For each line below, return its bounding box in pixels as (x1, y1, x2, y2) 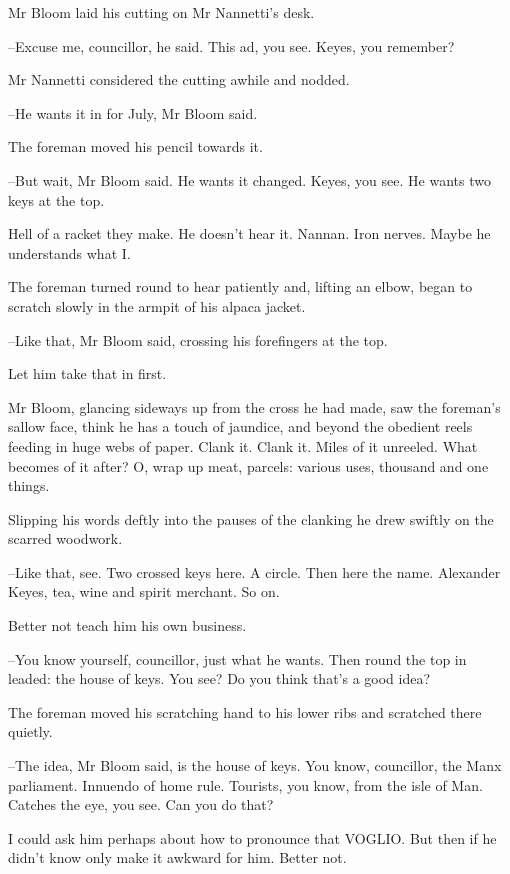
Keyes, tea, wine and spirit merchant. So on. (8, 581, 280, 602)
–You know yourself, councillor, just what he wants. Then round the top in (8, 648, 467, 669)
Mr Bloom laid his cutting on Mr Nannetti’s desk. (8, 2, 315, 22)
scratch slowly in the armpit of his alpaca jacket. (8, 295, 306, 316)
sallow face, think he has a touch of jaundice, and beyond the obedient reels (8, 416, 473, 437)
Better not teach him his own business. (8, 615, 247, 636)
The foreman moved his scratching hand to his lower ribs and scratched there (8, 701, 482, 722)
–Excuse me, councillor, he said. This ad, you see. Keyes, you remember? (8, 35, 455, 56)
